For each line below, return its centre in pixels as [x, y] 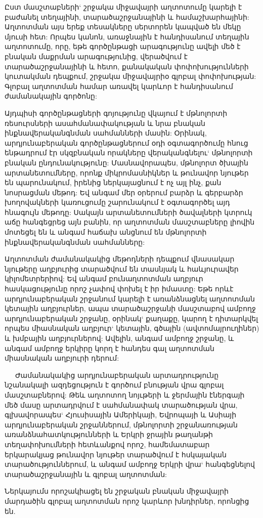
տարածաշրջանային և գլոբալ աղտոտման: [86, 474]
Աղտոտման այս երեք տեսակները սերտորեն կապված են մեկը [123, 27]
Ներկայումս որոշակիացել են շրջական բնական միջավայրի [117, 491]
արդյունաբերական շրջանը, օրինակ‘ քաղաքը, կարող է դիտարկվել [131, 318]
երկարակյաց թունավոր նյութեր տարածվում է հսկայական [116, 454]
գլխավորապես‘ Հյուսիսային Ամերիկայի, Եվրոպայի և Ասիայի [121, 415]
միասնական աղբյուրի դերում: [62, 358]
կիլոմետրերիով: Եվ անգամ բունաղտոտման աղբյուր [104, 278]
